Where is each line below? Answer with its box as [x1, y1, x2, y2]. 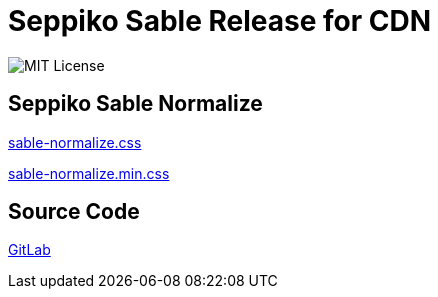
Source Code [8, 199, 140, 225]
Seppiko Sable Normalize [8, 91, 263, 117]
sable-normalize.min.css [8, 164, 170, 182]
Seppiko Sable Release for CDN [8, 4, 431, 38]
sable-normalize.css [8, 133, 142, 151]
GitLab [8, 241, 51, 259]
